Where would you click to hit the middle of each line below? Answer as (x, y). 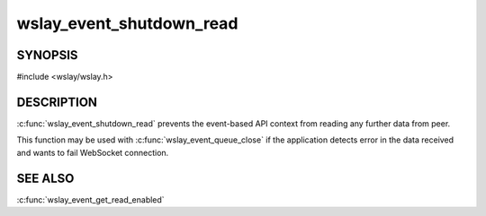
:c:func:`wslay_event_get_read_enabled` (91, 199)
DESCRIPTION (57, 102)
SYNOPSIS (47, 55)
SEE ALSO (45, 178)
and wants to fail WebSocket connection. (93, 152)
